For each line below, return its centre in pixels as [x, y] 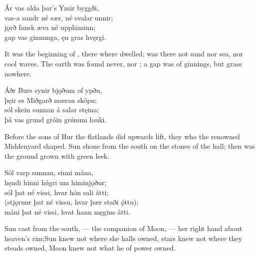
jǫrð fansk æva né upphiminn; [50, 27]
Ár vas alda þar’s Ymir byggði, [52, 7]
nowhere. [18, 73]
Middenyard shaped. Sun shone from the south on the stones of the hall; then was [130, 146]
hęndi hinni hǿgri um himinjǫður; [56, 182]
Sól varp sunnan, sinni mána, [49, 172]
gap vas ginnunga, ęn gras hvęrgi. [55, 37]
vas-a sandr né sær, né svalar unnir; [59, 17]
